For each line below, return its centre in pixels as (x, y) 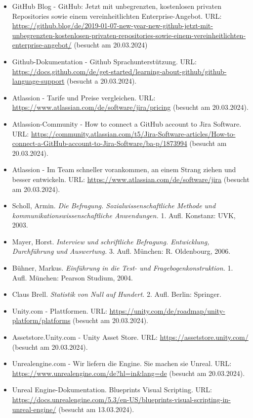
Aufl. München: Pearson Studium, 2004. (72, 277)
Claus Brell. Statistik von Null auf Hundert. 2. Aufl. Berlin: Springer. (117, 294)
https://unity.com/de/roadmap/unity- (167, 310)
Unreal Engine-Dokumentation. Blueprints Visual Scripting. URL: (112, 390)
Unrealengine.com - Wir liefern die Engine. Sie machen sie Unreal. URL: (122, 363)
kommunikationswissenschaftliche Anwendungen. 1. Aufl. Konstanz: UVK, (124, 215)
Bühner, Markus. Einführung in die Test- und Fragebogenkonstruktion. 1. (123, 268)
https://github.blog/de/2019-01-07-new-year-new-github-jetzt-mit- (112, 25)
